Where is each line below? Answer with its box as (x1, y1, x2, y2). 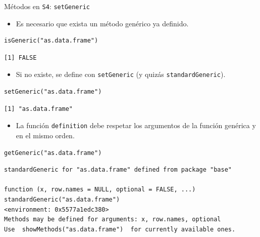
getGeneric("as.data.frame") (4, 149, 102, 156)
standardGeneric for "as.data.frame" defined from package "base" (4, 166, 232, 174)
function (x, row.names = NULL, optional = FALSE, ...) (4, 186, 196, 193)
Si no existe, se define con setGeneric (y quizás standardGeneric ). (16, 69, 226, 80)
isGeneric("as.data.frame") (4, 37, 98, 45)
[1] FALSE (4, 54, 37, 61)
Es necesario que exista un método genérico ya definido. (16, 18, 189, 28)
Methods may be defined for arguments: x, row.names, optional (4, 216, 221, 223)
